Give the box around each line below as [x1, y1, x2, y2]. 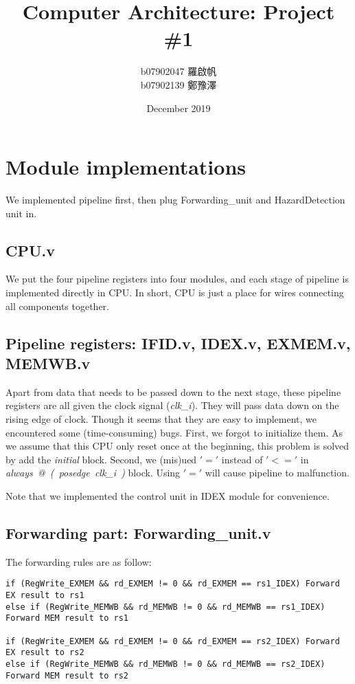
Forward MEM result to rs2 [5, 670, 128, 681]
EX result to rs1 [5, 591, 84, 600]
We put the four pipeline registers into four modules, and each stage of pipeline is [5, 272, 349, 286]
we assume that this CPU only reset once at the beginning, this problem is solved [5, 439, 350, 453]
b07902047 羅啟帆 [140, 64, 217, 78]
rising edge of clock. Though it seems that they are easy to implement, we [5, 411, 317, 426]
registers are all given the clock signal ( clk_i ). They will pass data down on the [5, 398, 339, 412]
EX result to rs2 [5, 648, 84, 658]
